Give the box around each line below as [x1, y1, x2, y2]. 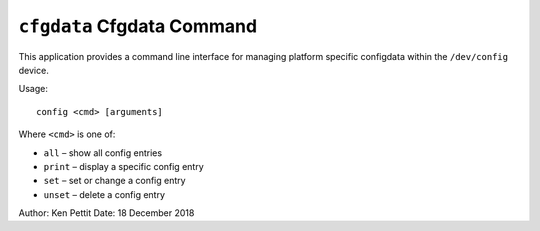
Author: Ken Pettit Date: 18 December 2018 [18, 207, 195, 219]
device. [18, 64, 49, 76]
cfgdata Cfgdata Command [18, 15, 258, 37]
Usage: [18, 83, 49, 95]
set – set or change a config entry [43, 175, 186, 187]
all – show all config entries [43, 146, 163, 159]
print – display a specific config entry [43, 160, 204, 172]
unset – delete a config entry [43, 188, 165, 200]
